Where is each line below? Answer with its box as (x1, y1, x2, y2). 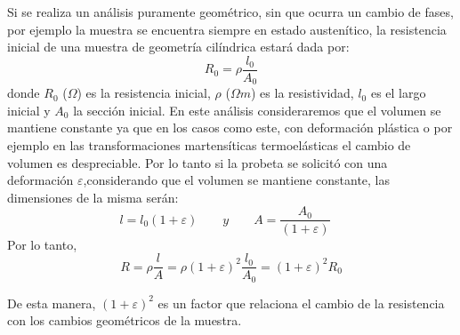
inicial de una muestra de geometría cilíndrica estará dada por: (7, 37, 350, 56)
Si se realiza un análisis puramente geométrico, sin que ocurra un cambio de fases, (7, 3, 454, 20)
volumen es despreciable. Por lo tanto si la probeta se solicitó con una (7, 153, 388, 171)
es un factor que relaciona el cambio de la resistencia (157, 293, 445, 312)
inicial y (7, 100, 51, 119)
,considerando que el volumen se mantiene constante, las (83, 171, 391, 189)
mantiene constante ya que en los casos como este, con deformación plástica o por (7, 118, 453, 137)
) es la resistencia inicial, (77, 84, 211, 102)
